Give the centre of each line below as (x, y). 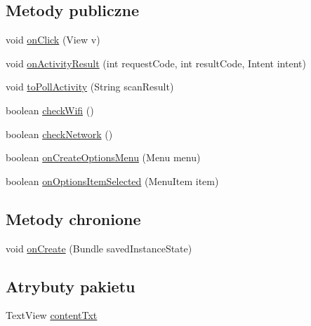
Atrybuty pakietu (71, 286)
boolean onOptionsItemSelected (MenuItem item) (112, 181)
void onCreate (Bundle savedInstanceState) (99, 248)
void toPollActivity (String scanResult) (90, 87)
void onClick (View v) (53, 40)
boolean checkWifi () (50, 110)
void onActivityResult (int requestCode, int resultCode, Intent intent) (156, 63)
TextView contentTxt (52, 315)
